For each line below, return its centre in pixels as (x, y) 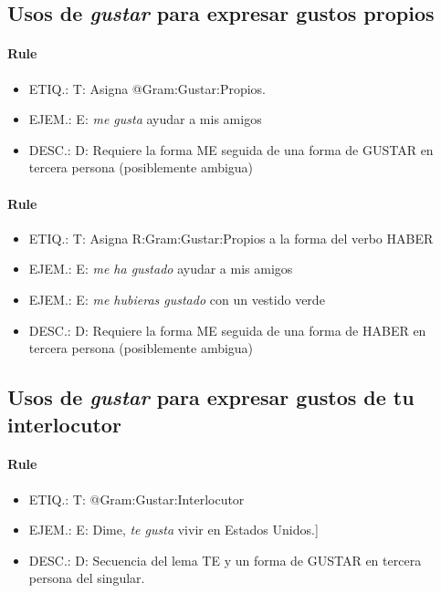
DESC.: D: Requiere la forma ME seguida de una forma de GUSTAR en (231, 149)
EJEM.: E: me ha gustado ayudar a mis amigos (161, 269)
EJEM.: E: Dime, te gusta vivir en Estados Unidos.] (173, 530)
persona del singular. (87, 578)
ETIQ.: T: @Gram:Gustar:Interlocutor (136, 499)
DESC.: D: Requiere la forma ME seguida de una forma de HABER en (227, 330)
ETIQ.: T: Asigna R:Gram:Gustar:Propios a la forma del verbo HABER (231, 238)
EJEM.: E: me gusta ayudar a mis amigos (145, 119)
